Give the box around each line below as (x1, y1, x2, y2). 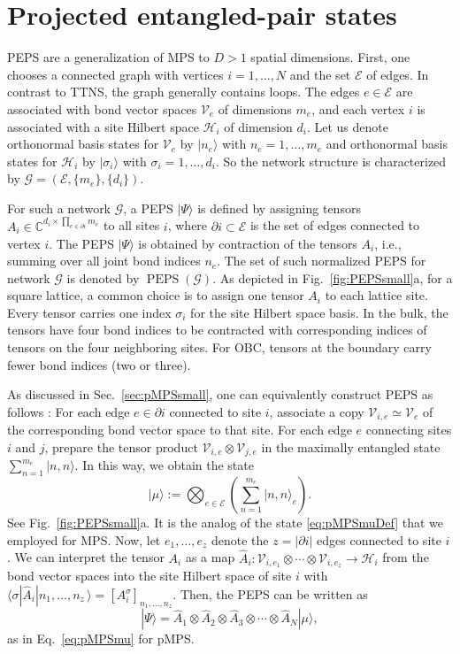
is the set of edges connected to (249, 216, 420, 235)
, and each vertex (311, 99, 405, 118)
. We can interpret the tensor (7, 548, 165, 566)
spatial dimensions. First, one (250, 48, 410, 66)
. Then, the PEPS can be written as (172, 585, 368, 604)
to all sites (103, 216, 160, 235)
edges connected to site (317, 530, 441, 549)
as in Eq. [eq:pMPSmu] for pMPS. (7, 629, 195, 648)
